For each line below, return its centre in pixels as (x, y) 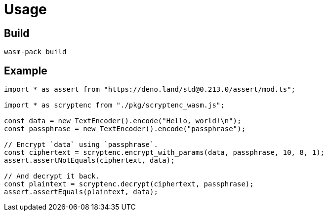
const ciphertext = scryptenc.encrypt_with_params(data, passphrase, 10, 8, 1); (164, 153)
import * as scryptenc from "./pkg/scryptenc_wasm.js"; (114, 105)
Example (26, 71)
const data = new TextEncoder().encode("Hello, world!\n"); (123, 121)
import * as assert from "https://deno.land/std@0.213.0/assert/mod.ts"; (150, 90)
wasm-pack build (35, 52)
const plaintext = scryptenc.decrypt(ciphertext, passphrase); (129, 184)
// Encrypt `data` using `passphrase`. (81, 145)
